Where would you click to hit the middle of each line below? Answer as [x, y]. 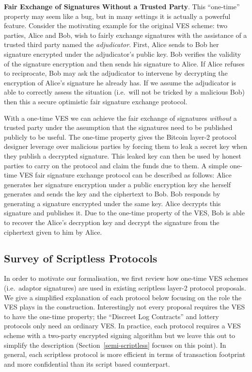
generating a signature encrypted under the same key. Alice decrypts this [112, 203]
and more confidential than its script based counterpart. [87, 364]
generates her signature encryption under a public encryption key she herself [118, 184]
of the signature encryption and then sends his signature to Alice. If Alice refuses [124, 63]
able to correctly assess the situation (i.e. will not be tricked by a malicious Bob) [124, 92]
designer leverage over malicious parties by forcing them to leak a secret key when [126, 146]
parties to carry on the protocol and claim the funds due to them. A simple [116, 165]
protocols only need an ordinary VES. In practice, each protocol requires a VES [122, 326]
